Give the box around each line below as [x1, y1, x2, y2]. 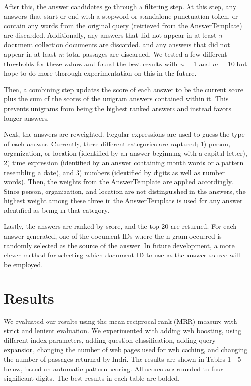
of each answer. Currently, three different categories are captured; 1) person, [4, 138, 230, 148]
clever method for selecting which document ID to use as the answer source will [4, 250, 240, 260]
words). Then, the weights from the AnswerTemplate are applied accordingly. [4, 177, 233, 187]
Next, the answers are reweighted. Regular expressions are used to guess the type [4, 129, 245, 139]
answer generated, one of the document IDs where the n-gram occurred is [4, 231, 222, 241]
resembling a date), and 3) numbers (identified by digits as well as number [4, 167, 225, 177]
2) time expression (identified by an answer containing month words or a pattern [4, 157, 244, 167]
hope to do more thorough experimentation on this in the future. [4, 68, 197, 78]
